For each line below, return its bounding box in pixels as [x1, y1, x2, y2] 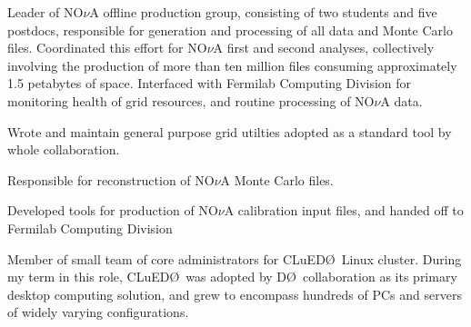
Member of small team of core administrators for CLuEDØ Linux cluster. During [7, 249, 462, 268]
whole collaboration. [7, 140, 120, 159]
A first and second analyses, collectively [213, 38, 435, 57]
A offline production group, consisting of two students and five [89, 3, 437, 21]
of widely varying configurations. [7, 302, 189, 322]
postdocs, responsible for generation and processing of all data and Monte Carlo [7, 20, 453, 39]
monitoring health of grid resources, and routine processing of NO [7, 91, 375, 110]
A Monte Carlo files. [220, 170, 334, 189]
